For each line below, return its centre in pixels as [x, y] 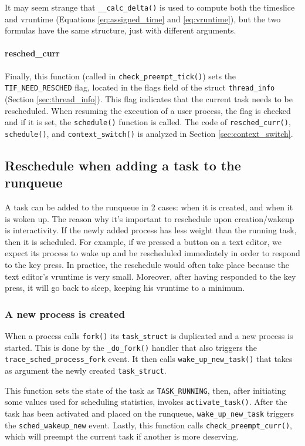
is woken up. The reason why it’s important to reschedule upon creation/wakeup [150, 218]
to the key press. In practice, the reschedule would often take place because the [147, 265]
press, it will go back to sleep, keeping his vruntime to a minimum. [125, 288]
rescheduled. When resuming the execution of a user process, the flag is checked [148, 110]
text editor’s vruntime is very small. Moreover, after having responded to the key [150, 276]
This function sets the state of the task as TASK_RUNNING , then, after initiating [145, 390]
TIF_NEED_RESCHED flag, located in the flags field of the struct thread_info [140, 87]
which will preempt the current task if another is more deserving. [122, 436]
